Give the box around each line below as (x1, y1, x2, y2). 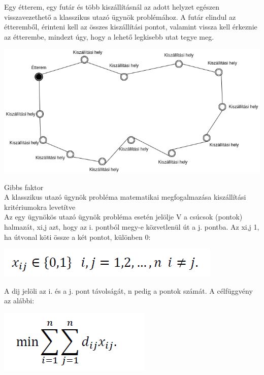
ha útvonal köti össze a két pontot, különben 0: (4, 231, 151, 242)
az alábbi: (4, 295, 35, 306)
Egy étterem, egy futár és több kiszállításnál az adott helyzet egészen (4, 2, 220, 12)
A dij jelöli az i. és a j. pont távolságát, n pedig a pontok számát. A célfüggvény (4, 285, 253, 296)
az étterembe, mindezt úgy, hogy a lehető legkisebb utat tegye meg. (4, 31, 214, 42)
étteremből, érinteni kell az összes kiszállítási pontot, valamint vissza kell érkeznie (4, 21, 257, 32)
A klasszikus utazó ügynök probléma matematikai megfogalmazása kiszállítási (4, 192, 246, 202)
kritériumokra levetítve (4, 201, 76, 212)
